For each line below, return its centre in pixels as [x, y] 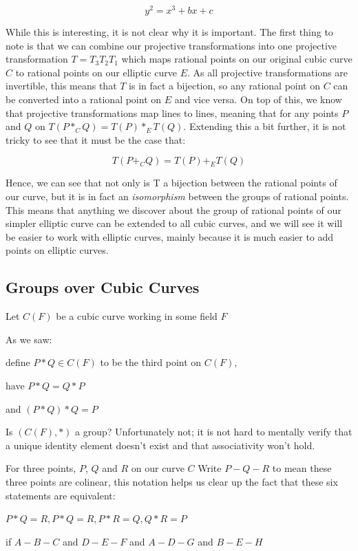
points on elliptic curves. [57, 250]
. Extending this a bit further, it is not [265, 126]
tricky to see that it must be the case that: [96, 139]
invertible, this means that [61, 86]
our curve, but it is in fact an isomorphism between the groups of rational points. [177, 196]
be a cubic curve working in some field [137, 316]
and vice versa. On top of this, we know [258, 99]
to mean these [302, 468]
